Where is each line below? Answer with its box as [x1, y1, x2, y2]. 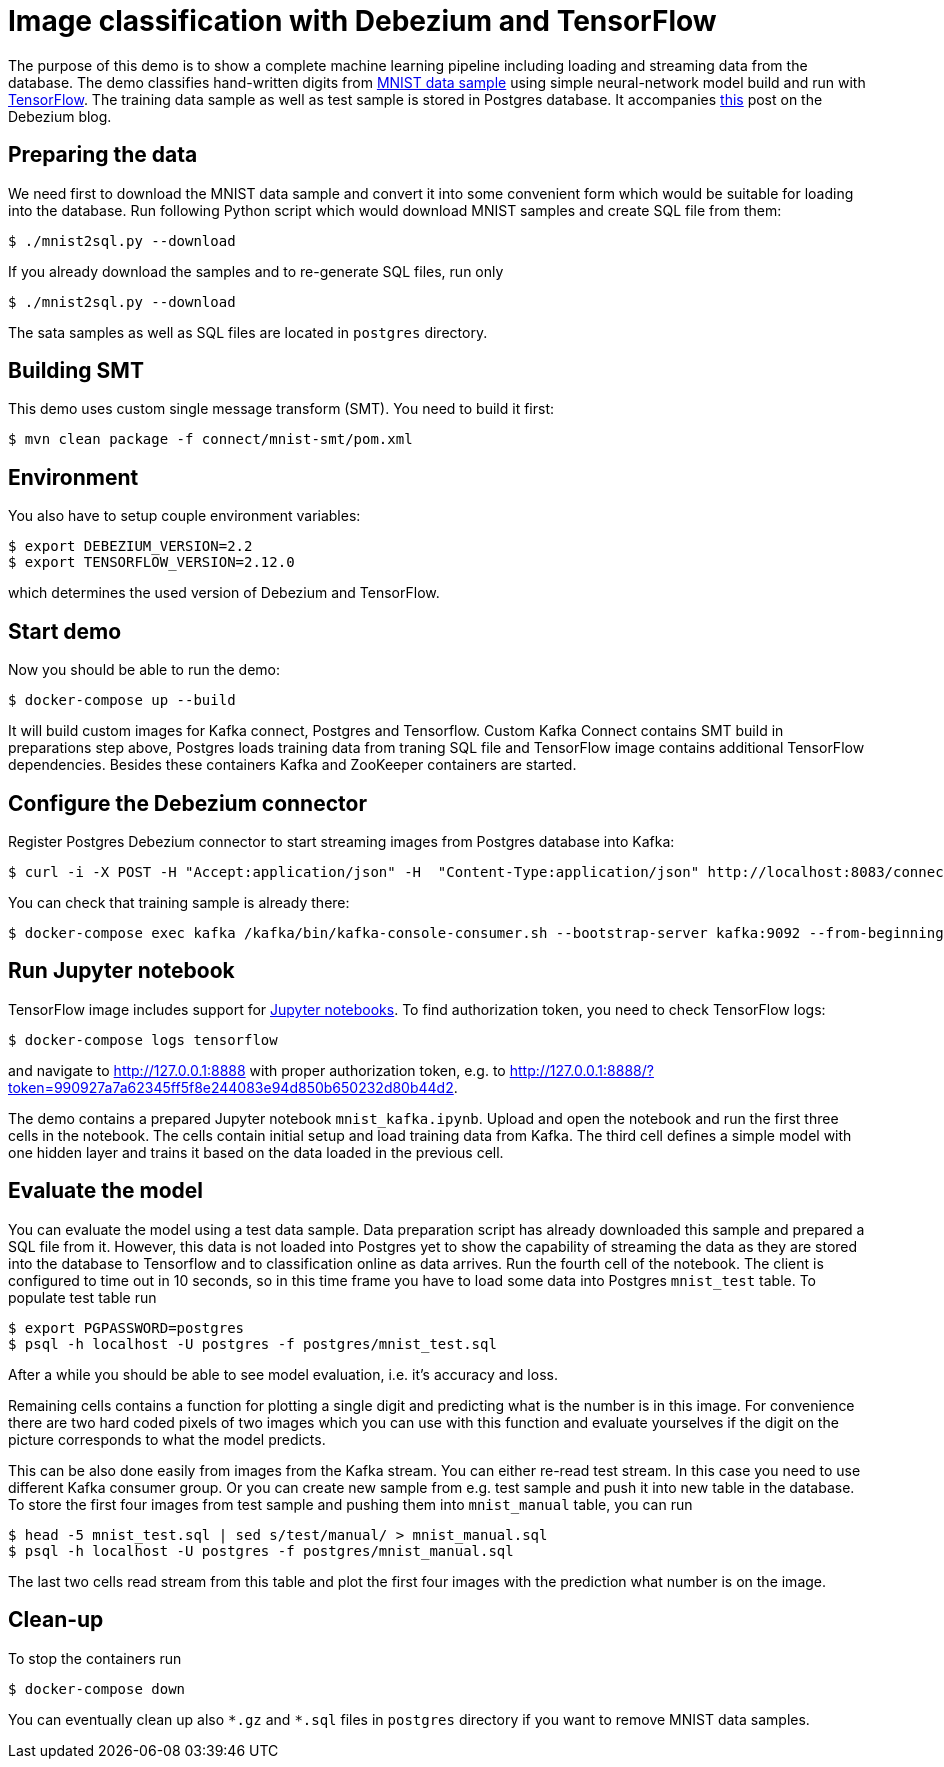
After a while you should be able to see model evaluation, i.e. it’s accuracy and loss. [8, 1365, 558, 1383]
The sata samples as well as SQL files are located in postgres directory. [8, 323, 488, 341]
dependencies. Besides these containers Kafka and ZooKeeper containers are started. [8, 756, 577, 774]
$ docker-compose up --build [8, 692, 236, 709]
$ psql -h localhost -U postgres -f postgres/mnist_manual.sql [8, 1542, 514, 1559]
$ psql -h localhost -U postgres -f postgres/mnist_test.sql [8, 1335, 497, 1352]
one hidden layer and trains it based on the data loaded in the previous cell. [8, 1143, 504, 1161]
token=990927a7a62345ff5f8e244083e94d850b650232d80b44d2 [8, 1078, 454, 1096]
